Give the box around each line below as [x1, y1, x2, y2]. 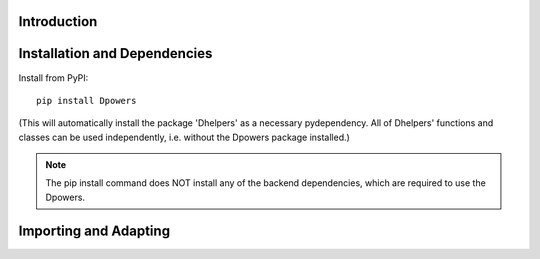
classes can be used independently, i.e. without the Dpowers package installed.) [18, 131, 350, 143]
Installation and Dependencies [18, 45, 213, 62]
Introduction [18, 13, 98, 30]
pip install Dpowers [36, 95, 137, 106]
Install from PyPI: [18, 71, 89, 84]
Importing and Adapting [18, 222, 170, 239]
